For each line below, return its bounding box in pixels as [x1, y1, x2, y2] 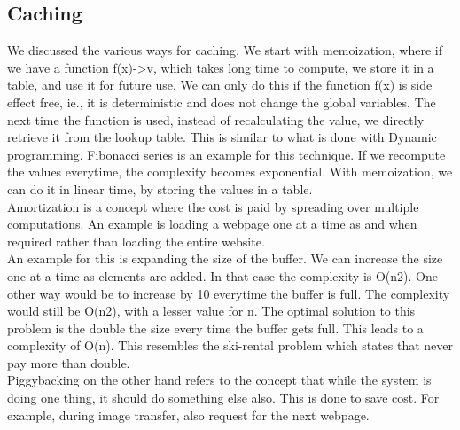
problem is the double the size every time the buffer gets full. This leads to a [7, 318, 424, 337]
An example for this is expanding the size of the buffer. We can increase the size [7, 249, 443, 268]
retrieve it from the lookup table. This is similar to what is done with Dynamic [7, 128, 437, 146]
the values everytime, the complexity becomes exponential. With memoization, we [7, 162, 453, 181]
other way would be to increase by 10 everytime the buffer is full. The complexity [7, 284, 450, 302]
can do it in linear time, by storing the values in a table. [7, 179, 313, 198]
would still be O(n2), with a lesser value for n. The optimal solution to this [7, 301, 416, 320]
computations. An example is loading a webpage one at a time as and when [7, 215, 417, 233]
